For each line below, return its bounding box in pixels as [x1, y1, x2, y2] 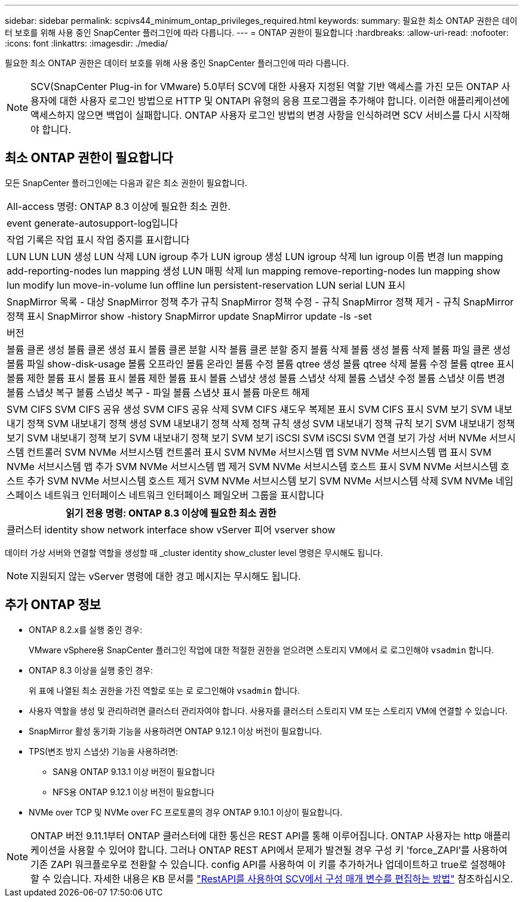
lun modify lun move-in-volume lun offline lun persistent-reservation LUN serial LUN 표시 [7, 279, 405, 291]
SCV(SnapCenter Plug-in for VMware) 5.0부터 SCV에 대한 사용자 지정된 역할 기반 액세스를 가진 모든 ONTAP [30, 81, 499, 92]
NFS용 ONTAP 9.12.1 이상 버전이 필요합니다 [53, 786, 214, 797]
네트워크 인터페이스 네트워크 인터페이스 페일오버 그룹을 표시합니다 [44, 489, 324, 501]
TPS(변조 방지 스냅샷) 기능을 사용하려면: [29, 746, 179, 756]
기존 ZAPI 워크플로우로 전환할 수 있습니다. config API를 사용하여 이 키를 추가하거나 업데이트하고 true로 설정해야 [30, 858, 506, 870]
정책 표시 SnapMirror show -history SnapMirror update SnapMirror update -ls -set [7, 310, 372, 322]
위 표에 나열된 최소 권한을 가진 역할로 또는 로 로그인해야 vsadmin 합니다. [29, 685, 300, 696]
